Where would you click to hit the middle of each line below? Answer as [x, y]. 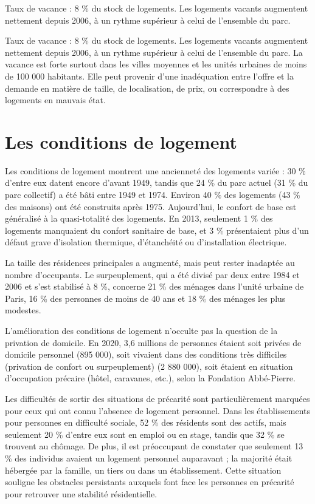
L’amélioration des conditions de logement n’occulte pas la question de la [141, 330]
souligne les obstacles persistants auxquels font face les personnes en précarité [150, 482]
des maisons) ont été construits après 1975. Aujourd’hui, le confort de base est [151, 206]
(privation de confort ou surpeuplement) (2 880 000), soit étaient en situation [149, 366]
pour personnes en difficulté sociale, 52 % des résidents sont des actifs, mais [146, 422]
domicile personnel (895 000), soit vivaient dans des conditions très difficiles [146, 354]
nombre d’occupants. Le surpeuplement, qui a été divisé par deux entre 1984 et [152, 274]
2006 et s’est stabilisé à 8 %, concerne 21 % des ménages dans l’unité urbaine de [154, 286]
